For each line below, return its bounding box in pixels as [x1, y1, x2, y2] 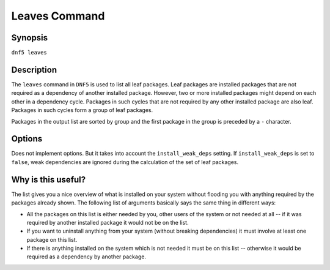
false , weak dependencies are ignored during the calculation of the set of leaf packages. [11, 158, 238, 165]
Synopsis [11, 32, 48, 43]
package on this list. [26, 236, 78, 243]
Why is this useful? [11, 174, 86, 185]
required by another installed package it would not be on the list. [26, 219, 189, 226]
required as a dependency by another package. [26, 253, 147, 260]
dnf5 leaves [11, 49, 47, 56]
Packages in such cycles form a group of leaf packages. [11, 107, 153, 114]
